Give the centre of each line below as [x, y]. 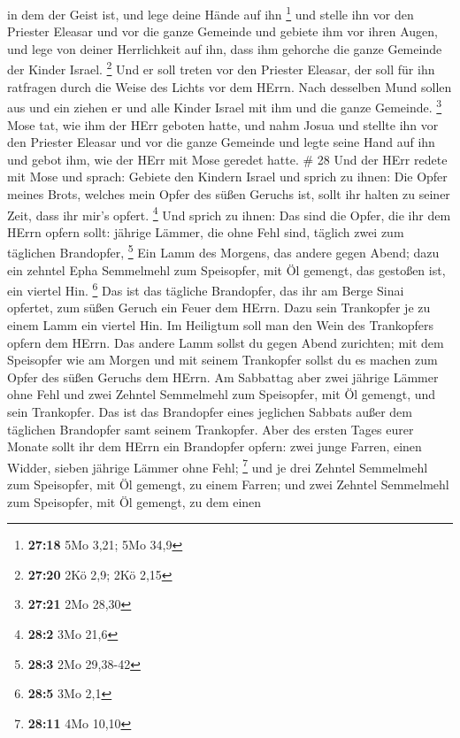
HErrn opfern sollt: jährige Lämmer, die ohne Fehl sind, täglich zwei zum [206, 231]
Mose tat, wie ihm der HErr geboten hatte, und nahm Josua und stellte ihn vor [223, 124]
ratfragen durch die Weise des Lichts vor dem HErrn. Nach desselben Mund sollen [230, 86]
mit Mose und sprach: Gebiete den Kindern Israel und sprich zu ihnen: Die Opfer [227, 177]
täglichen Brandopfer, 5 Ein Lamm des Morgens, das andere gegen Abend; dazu [223, 251]
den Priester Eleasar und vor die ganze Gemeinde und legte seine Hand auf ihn [221, 142]
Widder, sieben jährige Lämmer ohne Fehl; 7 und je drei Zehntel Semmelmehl [218, 465]
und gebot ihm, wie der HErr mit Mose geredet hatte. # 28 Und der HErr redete [227, 159]
